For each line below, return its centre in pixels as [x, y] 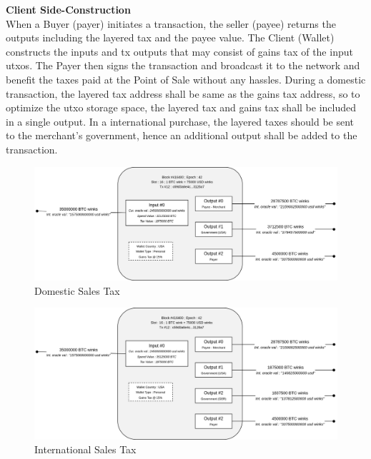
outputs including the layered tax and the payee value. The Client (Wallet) [170, 37]
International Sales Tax [85, 449]
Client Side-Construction [68, 9]
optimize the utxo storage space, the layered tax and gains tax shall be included [181, 107]
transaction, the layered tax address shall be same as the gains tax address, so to [183, 93]
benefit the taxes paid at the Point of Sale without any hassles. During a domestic [186, 79]
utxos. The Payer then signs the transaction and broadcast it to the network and [183, 65]
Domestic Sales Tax [77, 290]
